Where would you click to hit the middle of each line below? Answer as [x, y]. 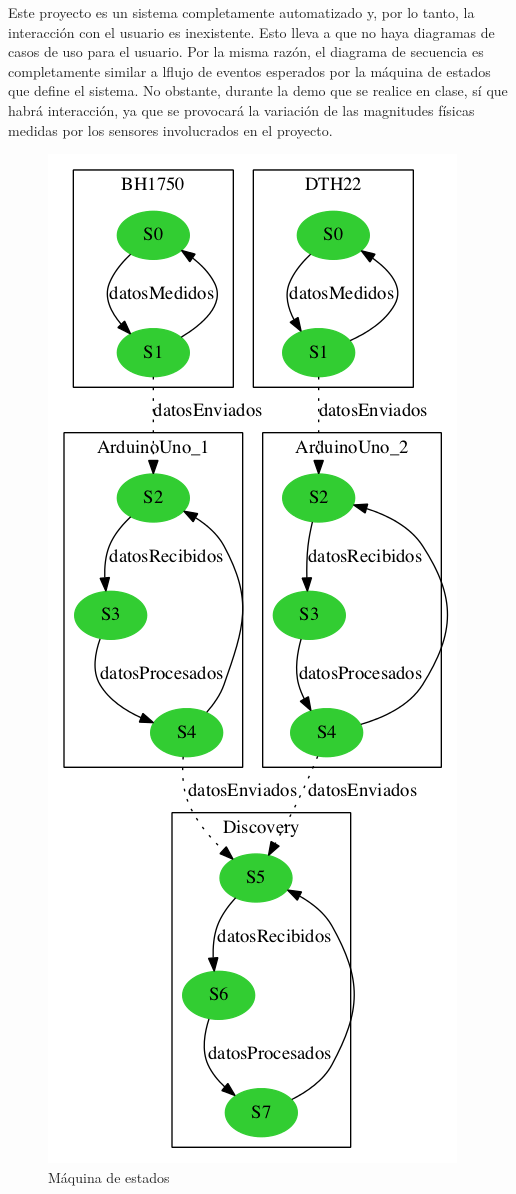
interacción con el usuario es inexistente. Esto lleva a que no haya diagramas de [251, 31]
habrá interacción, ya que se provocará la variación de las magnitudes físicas [241, 109]
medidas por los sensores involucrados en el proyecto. [170, 129]
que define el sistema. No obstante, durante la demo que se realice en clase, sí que [258, 90]
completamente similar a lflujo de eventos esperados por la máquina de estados [249, 70]
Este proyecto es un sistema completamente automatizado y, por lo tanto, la [241, 12]
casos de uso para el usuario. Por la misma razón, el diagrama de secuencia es [246, 51]
